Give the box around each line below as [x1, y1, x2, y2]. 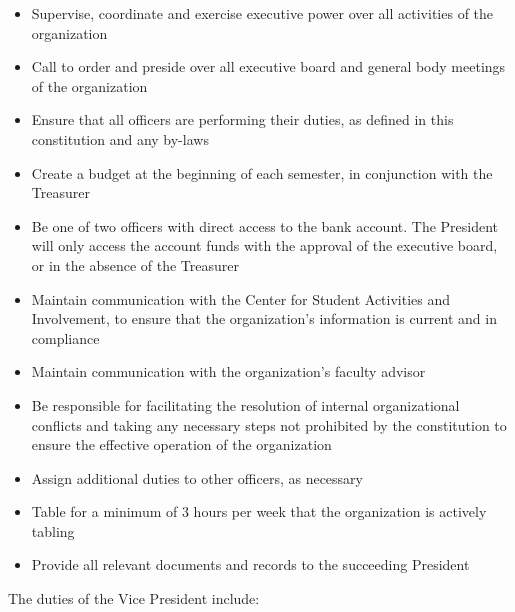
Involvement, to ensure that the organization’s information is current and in [31, 308, 497, 329]
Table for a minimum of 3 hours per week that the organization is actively [31, 501, 487, 522]
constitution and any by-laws [31, 128, 209, 149]
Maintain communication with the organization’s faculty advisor [31, 361, 426, 382]
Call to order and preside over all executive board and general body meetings [31, 56, 506, 77]
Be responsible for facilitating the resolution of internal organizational [31, 394, 460, 415]
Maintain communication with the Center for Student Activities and [31, 288, 451, 309]
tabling [31, 520, 75, 541]
